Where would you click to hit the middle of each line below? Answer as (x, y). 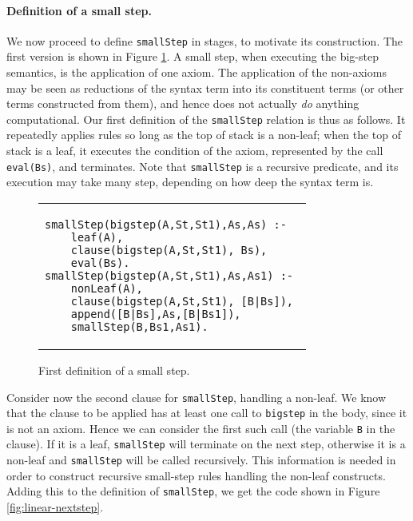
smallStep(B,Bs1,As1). (139, 326)
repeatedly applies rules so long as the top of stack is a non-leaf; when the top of (204, 135)
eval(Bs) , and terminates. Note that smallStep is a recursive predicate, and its (203, 166)
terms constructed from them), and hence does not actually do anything (183, 103)
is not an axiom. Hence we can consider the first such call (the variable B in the (201, 428)
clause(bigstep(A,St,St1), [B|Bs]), (182, 301)
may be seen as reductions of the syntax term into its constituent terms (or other (205, 87)
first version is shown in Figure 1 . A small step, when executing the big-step (193, 56)
